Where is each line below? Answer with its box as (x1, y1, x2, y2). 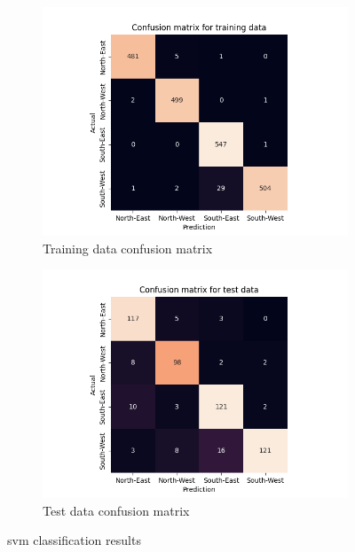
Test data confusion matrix (43, 501, 190, 519)
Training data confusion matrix (43, 238, 213, 257)
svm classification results (7, 531, 141, 549)
